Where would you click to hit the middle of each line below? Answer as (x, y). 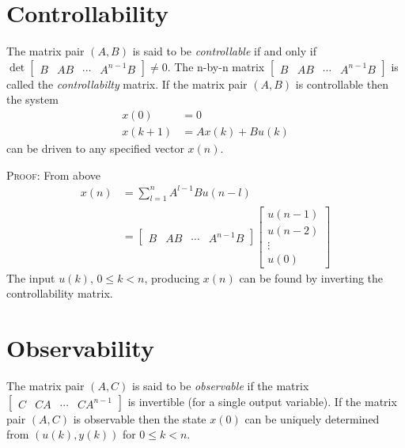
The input (31, 277)
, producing (172, 277)
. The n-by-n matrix (216, 66)
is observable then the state (140, 418)
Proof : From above (54, 175)
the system (32, 99)
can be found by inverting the (311, 277)
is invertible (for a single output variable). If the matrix (262, 401)
